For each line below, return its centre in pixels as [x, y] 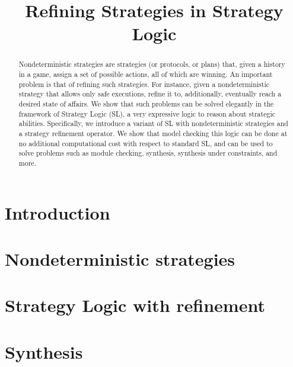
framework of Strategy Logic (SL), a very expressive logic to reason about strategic [147, 113]
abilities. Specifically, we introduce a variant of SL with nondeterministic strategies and [153, 123]
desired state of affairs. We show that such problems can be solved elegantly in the [146, 103]
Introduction [58, 212]
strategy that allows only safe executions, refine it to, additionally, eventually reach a [150, 94]
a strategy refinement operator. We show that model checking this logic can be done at [153, 133]
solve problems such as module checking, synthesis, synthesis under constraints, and [148, 153]
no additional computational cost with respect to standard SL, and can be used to [146, 143]
